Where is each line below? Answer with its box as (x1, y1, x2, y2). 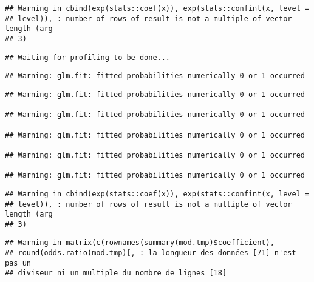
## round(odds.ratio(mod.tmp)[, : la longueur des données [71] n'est (5, 249, 296, 258)
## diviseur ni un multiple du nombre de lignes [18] (5, 269, 227, 278)
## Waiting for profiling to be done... (5, 53, 171, 62)
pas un (5, 258, 31, 267)
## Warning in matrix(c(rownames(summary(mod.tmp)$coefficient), (5, 238, 275, 247)
